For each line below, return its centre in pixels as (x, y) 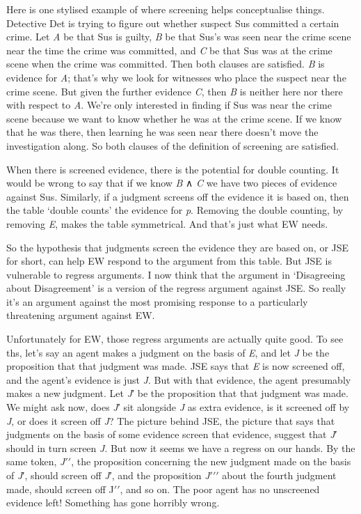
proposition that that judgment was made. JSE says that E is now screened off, (176, 366)
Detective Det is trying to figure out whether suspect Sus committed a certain (173, 23)
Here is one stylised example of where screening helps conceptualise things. (166, 9)
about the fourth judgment (279, 475)
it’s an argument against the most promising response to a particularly (157, 301)
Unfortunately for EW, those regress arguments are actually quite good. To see (175, 339)
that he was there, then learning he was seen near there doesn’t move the (162, 132)
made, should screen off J (60, 489)
